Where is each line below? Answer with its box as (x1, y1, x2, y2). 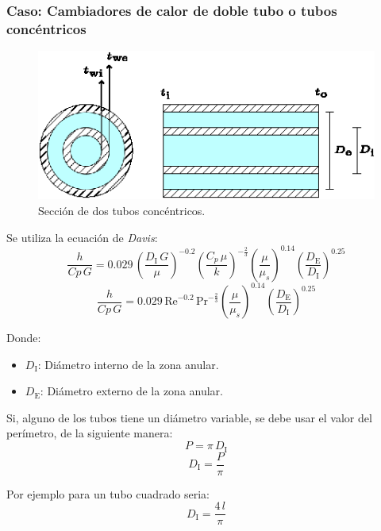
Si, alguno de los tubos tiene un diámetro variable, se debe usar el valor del (6, 409, 372, 425)
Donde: (6, 329, 41, 346)
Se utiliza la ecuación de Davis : (6, 229, 158, 245)
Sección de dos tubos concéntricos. (38, 202, 206, 218)
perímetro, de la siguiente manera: (6, 425, 173, 441)
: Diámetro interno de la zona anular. (37, 356, 219, 372)
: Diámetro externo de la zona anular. (40, 383, 223, 399)
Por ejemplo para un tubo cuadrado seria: (6, 485, 210, 502)
